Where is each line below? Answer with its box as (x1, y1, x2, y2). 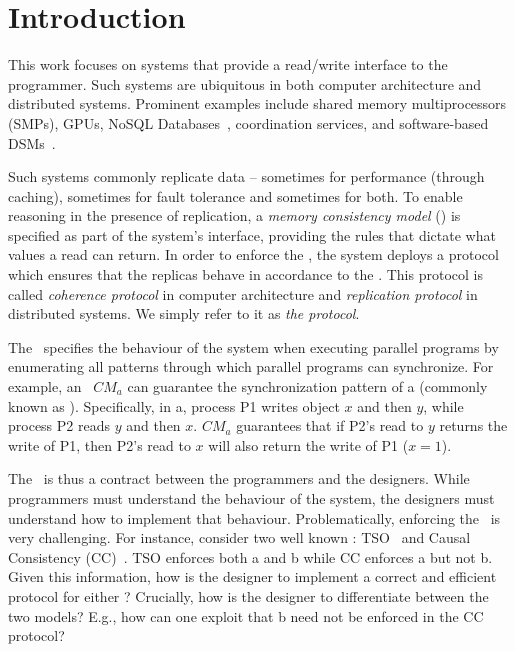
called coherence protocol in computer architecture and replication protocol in (8, 283, 478, 304)
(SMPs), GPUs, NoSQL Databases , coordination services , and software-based (8, 112, 489, 133)
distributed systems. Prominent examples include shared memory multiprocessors (8, 93, 507, 114)
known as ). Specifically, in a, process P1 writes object (8, 395, 340, 416)
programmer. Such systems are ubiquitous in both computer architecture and (8, 73, 482, 94)
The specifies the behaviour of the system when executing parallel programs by (8, 336, 499, 357)
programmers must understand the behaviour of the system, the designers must (8, 488, 495, 508)
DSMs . (8, 132, 56, 153)
